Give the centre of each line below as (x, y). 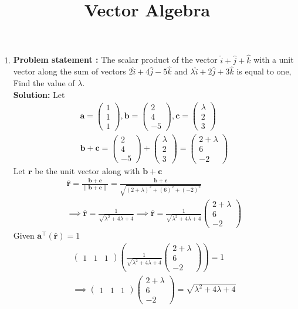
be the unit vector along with (87, 170)
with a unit (274, 60)
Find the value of (44, 83)
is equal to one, (264, 71)
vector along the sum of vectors (70, 71)
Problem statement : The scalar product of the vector (115, 60)
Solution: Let (39, 94)
